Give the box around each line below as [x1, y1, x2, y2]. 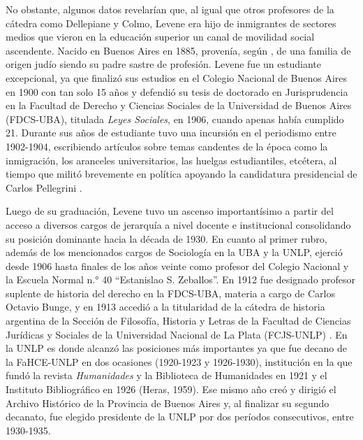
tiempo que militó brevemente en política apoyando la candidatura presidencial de [6, 166, 357, 181]
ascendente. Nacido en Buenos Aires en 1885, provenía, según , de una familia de [6, 43, 351, 57]
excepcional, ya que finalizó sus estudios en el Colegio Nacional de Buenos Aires [6, 70, 348, 85]
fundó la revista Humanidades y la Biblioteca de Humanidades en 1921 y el [6, 368, 327, 383]
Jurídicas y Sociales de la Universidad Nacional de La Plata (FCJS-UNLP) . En [6, 327, 348, 341]
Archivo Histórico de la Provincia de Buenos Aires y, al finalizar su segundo [6, 395, 329, 410]
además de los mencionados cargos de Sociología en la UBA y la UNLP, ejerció [6, 245, 343, 260]
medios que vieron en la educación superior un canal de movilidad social [6, 29, 315, 44]
